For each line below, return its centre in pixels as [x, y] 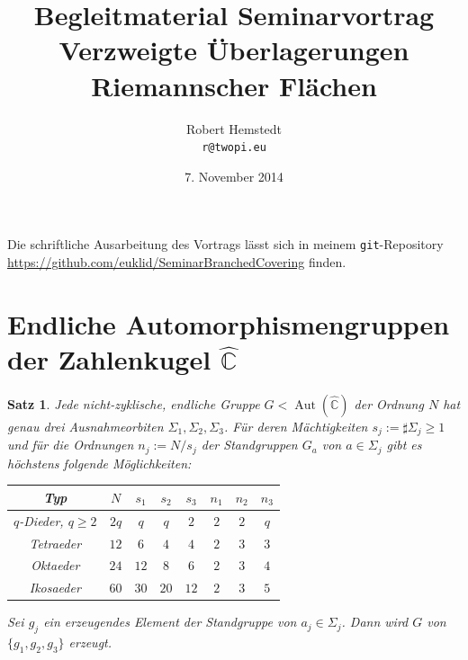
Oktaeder [55, 565]
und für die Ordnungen [71, 445]
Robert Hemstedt [234, 128]
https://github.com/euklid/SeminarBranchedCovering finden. [177, 262]
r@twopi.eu [234, 148]
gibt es [404, 445]
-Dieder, [41, 520]
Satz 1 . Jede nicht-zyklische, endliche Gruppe [134, 403]
